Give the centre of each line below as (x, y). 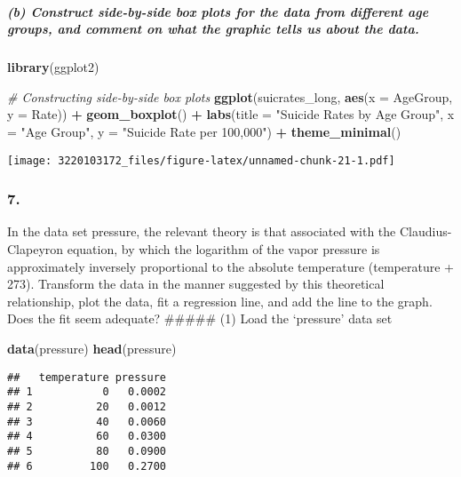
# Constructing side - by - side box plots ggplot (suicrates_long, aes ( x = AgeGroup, (230, 96)
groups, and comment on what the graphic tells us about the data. (213, 29)
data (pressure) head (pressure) (92, 348)
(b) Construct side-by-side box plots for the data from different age (218, 11)
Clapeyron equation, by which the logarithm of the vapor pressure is (194, 249)
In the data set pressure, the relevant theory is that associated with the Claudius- (230, 231)
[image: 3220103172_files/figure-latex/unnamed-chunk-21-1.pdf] (201, 160)
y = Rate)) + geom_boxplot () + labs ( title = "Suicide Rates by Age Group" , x (231, 114)
